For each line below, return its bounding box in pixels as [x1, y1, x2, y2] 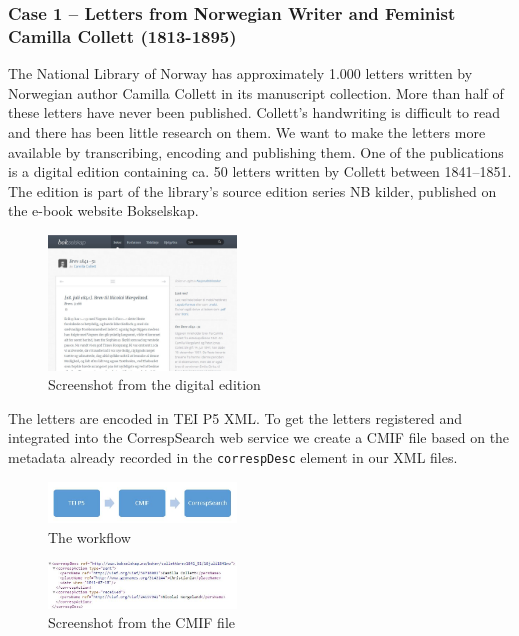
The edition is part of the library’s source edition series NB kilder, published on [8, 180, 497, 201]
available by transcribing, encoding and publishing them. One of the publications [8, 141, 504, 162]
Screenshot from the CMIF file [48, 612, 236, 633]
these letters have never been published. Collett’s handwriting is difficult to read [8, 102, 501, 123]
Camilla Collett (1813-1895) [8, 23, 237, 48]
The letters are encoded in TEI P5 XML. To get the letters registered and [8, 407, 463, 428]
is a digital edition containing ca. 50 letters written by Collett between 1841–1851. [8, 161, 512, 182]
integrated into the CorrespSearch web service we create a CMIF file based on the [8, 427, 510, 448]
